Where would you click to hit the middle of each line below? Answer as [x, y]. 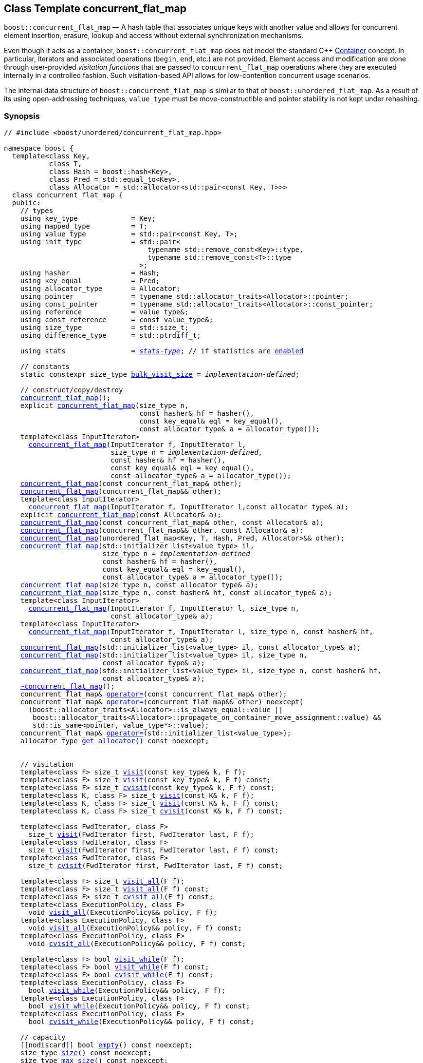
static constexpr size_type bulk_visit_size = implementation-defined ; [160, 375]
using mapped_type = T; [84, 226]
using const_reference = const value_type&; [117, 320]
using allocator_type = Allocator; [100, 289]
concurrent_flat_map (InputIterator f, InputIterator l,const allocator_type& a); [189, 507]
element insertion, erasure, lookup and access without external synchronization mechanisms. [154, 36]
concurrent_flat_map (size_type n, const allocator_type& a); [139, 585]
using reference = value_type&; [104, 312]
